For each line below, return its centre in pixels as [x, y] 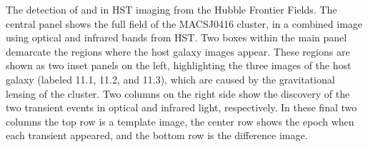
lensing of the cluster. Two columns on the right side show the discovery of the [178, 93]
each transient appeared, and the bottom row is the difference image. [157, 135]
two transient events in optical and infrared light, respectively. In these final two [181, 107]
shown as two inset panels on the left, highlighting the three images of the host [179, 65]
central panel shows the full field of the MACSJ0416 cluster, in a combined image [184, 23]
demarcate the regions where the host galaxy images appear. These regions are [178, 51]
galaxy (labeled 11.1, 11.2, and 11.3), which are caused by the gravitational [170, 79]
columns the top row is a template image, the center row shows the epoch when [180, 121]
